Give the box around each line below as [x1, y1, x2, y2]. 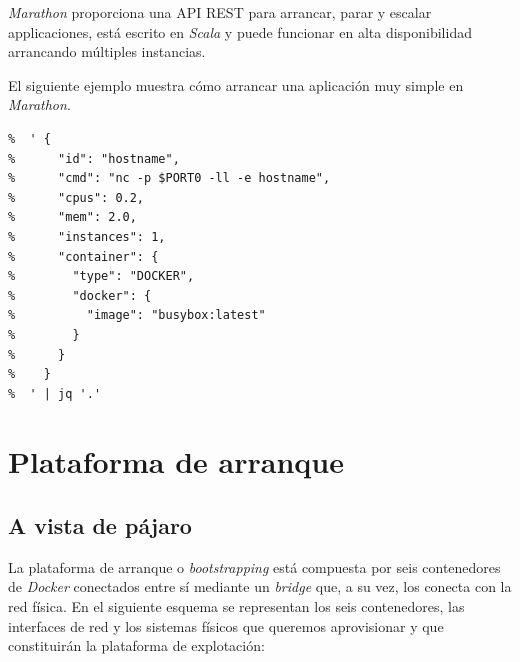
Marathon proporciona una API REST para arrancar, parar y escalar [8, 2, 432, 22]
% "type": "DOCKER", [8, 269, 195, 284]
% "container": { [8, 249, 159, 264]
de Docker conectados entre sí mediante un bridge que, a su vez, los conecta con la [8, 576, 512, 597]
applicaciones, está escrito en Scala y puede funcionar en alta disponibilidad [8, 21, 472, 42]
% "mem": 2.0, [8, 210, 137, 225]
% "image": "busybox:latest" [8, 308, 266, 323]
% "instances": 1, [8, 229, 166, 244]
